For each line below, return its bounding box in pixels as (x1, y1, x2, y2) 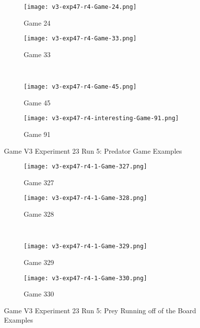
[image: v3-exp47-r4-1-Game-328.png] (24, 195, 147, 202)
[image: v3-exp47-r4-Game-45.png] (24, 83, 137, 91)
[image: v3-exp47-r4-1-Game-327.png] (24, 163, 147, 170)
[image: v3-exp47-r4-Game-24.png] (24, 3, 137, 10)
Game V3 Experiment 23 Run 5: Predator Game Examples (4, 145, 182, 156)
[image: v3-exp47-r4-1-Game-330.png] (24, 274, 147, 282)
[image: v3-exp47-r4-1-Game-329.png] (24, 243, 147, 250)
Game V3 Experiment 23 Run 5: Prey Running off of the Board (4, 305, 197, 315)
